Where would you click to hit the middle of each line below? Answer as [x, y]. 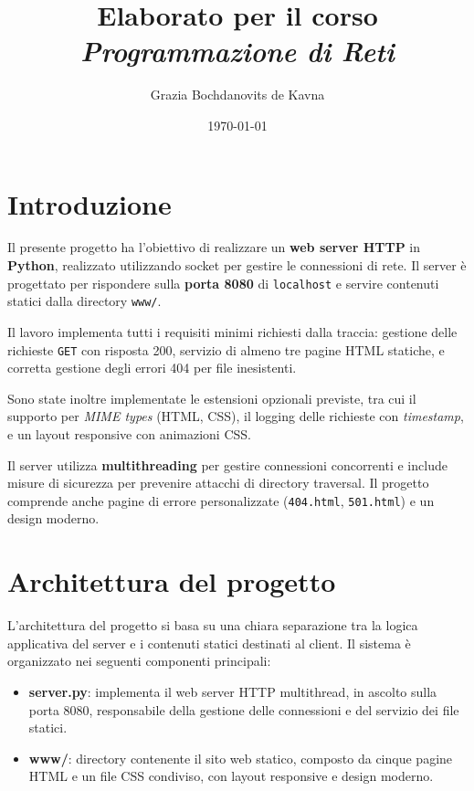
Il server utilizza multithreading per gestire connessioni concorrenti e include [227, 464]
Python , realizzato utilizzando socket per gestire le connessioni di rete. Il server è [237, 265]
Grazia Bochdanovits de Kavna [237, 95]
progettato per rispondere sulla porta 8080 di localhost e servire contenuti [223, 283]
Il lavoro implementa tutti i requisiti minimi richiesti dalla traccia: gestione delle [232, 331]
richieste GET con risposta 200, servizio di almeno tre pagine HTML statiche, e [226, 349]
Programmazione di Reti [237, 51]
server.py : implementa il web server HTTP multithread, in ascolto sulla [233, 691]
